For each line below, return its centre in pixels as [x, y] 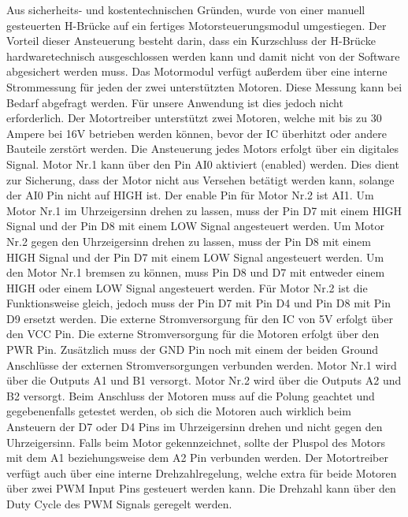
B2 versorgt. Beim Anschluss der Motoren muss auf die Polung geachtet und [191, 395]
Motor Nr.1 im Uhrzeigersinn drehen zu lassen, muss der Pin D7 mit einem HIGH [204, 210]
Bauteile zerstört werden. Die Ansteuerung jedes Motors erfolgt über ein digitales [203, 149]
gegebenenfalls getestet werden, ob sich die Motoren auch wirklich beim [179, 411]
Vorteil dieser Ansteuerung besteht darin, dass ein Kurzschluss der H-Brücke [191, 41]
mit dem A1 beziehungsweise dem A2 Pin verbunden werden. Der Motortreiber [197, 457]
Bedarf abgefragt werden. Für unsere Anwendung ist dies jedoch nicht [175, 102]
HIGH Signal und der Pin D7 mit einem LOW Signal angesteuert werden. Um [195, 257]
